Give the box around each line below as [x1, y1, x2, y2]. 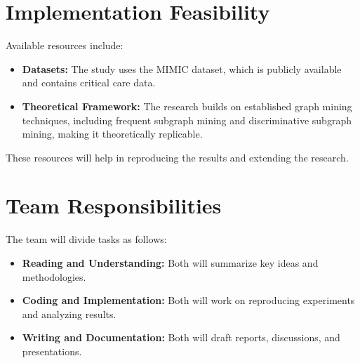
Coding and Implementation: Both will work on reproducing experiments [22, 293, 355, 308]
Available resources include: [6, 38, 124, 53]
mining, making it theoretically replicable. [22, 126, 203, 141]
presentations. [22, 343, 82, 358]
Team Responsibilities [6, 191, 222, 220]
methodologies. [22, 269, 86, 284]
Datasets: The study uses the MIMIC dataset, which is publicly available [22, 61, 342, 76]
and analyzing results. [22, 306, 116, 321]
